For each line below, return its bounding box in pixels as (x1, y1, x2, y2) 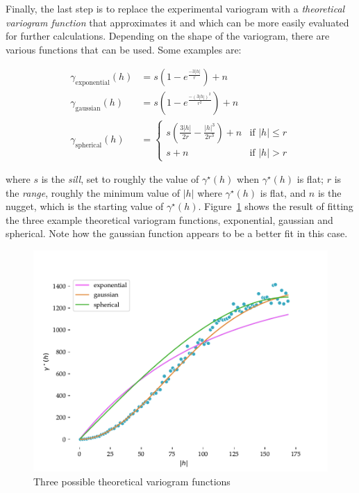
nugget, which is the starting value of (6, 199, 164, 213)
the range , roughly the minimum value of (6, 185, 180, 200)
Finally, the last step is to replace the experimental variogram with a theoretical (6, 1, 345, 15)
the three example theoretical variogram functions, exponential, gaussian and (6, 212, 333, 227)
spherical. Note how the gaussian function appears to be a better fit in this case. (6, 226, 348, 241)
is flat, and (260, 185, 306, 200)
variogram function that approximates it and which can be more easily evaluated (6, 15, 349, 29)
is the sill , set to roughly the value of (41, 172, 199, 186)
